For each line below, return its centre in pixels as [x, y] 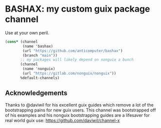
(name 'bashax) [38, 46]
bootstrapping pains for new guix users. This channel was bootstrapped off [80, 110]
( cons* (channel [21, 42]
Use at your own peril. [27, 33]
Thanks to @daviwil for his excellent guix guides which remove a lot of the [80, 105]
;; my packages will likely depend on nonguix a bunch [77, 60]
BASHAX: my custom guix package [78, 9]
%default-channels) [40, 78]
